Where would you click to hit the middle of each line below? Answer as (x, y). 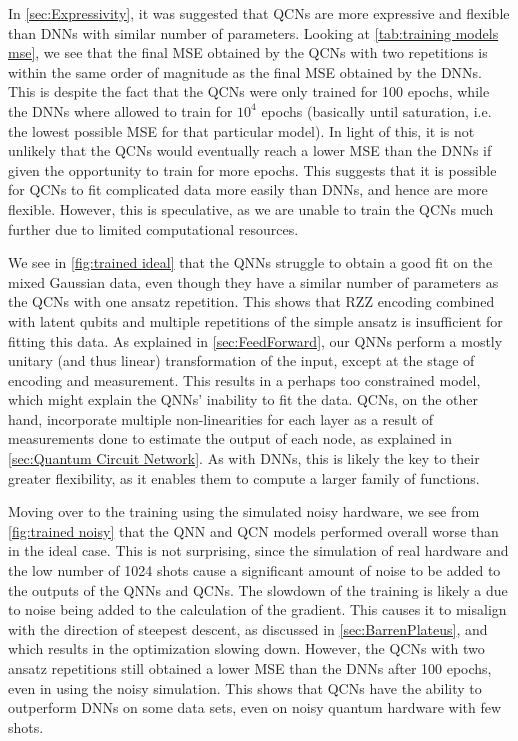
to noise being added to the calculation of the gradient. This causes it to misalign (257, 609)
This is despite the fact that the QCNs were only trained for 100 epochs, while (249, 91)
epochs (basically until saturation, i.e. (376, 110)
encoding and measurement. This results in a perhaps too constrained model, (244, 379)
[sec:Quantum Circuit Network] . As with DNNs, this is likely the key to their (244, 458)
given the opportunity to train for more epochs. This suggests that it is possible (252, 169)
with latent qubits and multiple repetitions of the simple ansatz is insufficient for (255, 320)
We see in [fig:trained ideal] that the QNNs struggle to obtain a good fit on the (250, 262)
